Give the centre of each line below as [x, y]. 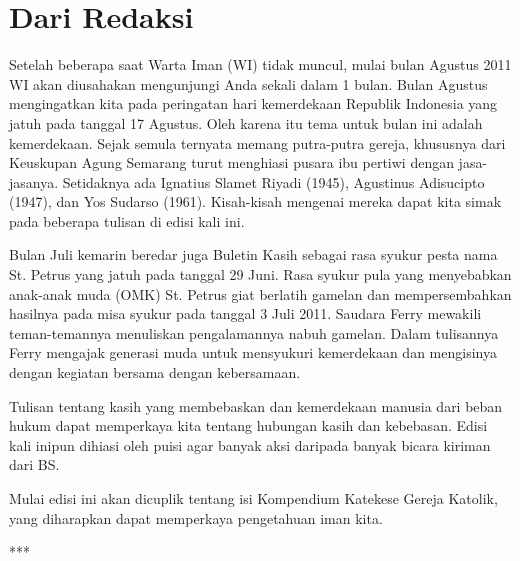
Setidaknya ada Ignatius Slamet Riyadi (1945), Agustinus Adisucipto [273, 181]
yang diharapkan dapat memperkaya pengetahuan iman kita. [196, 517]
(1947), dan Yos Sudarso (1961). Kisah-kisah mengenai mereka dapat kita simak [255, 201]
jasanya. [34, 181]
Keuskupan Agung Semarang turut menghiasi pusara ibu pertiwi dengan [231, 162]
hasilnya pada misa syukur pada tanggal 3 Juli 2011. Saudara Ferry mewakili [245, 313]
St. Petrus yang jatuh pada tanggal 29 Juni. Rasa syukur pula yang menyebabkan [260, 274]
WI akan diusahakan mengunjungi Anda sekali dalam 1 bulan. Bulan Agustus [248, 83]
